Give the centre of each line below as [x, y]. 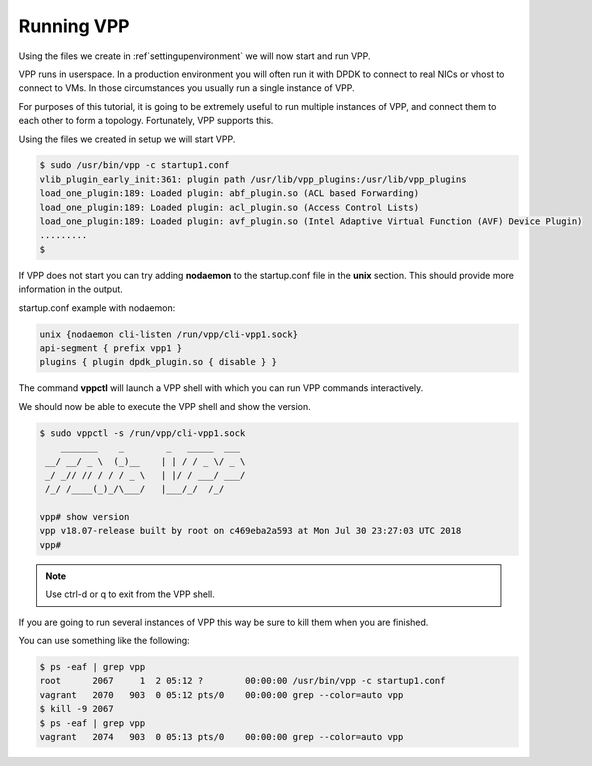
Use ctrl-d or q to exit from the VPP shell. [130, 594]
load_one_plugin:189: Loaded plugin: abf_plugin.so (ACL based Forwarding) [229, 193]
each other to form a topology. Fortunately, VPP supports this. [146, 121]
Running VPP [74, 26]
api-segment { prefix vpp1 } [111, 348]
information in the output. [71, 289]
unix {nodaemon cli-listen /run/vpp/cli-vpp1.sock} [169, 334]
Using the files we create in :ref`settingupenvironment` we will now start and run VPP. [194, 56]
